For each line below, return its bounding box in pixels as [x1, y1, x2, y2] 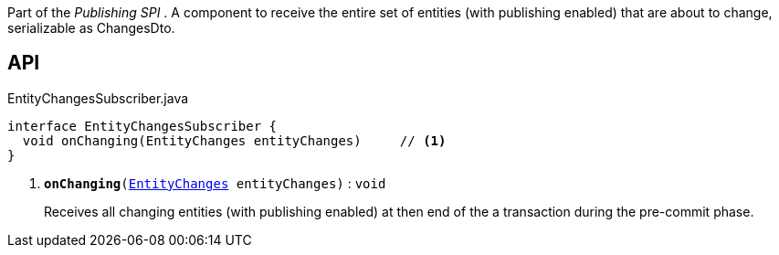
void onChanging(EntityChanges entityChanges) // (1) [22, 133, 447, 148]
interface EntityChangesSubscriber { [7, 118, 278, 133]
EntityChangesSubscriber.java [7, 90, 189, 106]
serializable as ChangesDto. [7, 20, 175, 36]
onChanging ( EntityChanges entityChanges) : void [44, 175, 386, 191]
